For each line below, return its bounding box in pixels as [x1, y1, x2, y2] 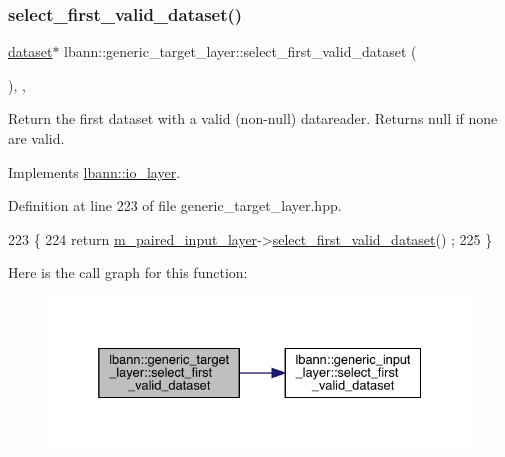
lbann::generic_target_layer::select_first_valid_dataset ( [64, 41, 417, 62]
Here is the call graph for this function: [8, 262, 248, 283]
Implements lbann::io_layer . [8, 161, 181, 182]
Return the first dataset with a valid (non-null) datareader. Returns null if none [8, 108, 498, 129]
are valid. [8, 128, 65, 148]
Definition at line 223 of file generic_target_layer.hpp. [8, 195, 342, 216]
